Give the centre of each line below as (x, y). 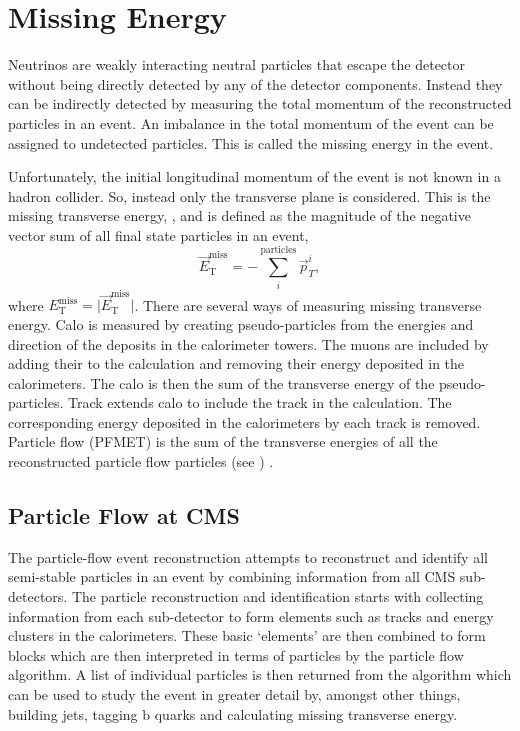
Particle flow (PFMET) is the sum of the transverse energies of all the (223, 441)
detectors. (38, 596)
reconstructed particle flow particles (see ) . (141, 461)
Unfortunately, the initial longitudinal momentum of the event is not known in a (254, 176)
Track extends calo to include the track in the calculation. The (260, 402)
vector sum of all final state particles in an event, (158, 234)
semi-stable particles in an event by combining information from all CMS (232, 576)
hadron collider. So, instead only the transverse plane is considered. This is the (249, 195)
